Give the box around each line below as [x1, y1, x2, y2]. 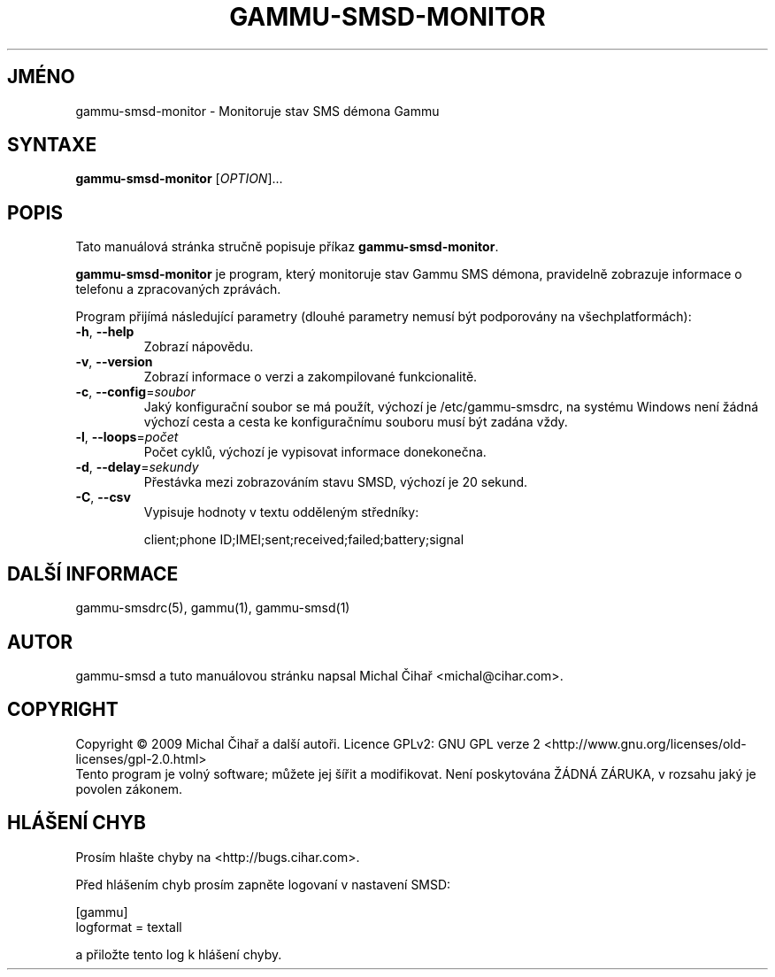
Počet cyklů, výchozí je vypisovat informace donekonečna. [143, 444, 487, 460]
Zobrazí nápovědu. [143, 339, 254, 355]
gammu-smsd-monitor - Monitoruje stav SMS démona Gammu [75, 103, 440, 119]
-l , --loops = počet [75, 429, 179, 445]
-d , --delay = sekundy [75, 459, 199, 475]
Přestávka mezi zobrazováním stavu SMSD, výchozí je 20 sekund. [143, 474, 528, 490]
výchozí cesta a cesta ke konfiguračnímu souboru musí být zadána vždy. [143, 414, 568, 430]
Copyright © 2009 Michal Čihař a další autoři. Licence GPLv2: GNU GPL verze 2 [75, 735, 541, 751]
